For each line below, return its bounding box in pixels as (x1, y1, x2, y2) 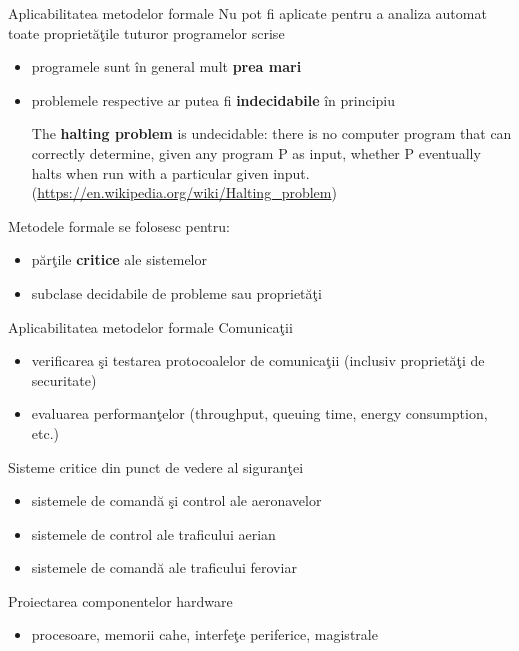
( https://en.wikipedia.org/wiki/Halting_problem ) (31, 182, 337, 203)
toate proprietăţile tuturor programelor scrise (8, 22, 285, 43)
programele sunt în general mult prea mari (31, 56, 302, 77)
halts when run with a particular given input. (31, 162, 310, 183)
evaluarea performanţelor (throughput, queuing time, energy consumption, (31, 403, 488, 424)
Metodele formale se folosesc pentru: (8, 215, 230, 236)
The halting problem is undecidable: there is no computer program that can (31, 123, 512, 144)
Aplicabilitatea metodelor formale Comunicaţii (8, 316, 293, 337)
